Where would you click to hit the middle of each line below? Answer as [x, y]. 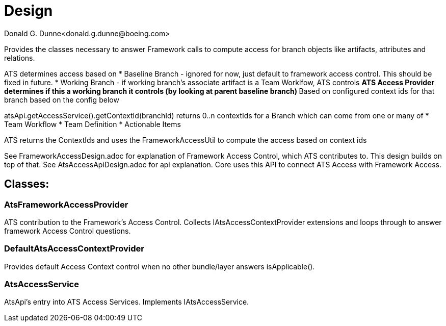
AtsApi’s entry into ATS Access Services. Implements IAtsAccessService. [127, 302]
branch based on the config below [62, 99]
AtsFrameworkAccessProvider [66, 204]
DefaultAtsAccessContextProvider [74, 249]
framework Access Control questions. [68, 231]
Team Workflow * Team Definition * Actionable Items [93, 124]
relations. [20, 58]
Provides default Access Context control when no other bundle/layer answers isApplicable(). [160, 266]
